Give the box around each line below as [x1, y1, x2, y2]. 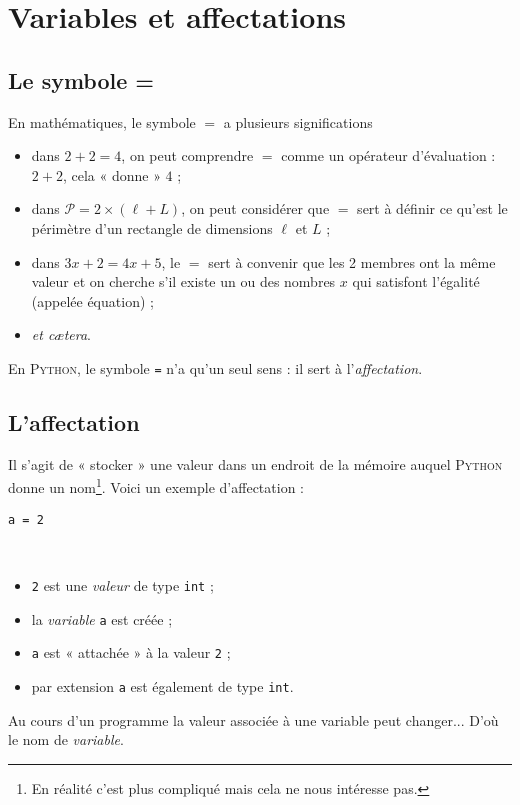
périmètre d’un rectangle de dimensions [31, 217, 273, 238]
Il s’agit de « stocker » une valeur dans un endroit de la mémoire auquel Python [8, 453, 503, 474]
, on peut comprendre [121, 145, 254, 166]
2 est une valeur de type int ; [31, 574, 214, 595]
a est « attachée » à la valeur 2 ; [31, 642, 231, 663]
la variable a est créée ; [31, 608, 173, 629]
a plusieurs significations [223, 111, 373, 132]
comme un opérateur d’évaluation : [281, 145, 496, 166]
